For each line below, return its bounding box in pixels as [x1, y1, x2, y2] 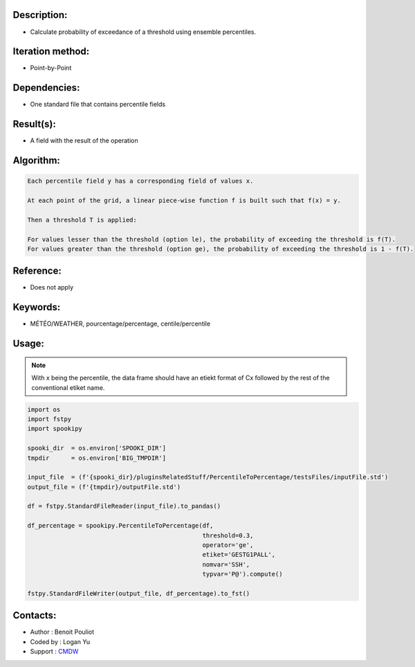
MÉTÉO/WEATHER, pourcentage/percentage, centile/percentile [30, 319, 211, 328]
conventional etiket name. [31, 383, 105, 391]
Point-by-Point [30, 64, 72, 72]
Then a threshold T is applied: [27, 215, 138, 224]
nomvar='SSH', [202, 560, 250, 568]
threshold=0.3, [202, 531, 254, 540]
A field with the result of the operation [30, 136, 138, 145]
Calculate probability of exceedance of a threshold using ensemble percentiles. [30, 28, 256, 36]
